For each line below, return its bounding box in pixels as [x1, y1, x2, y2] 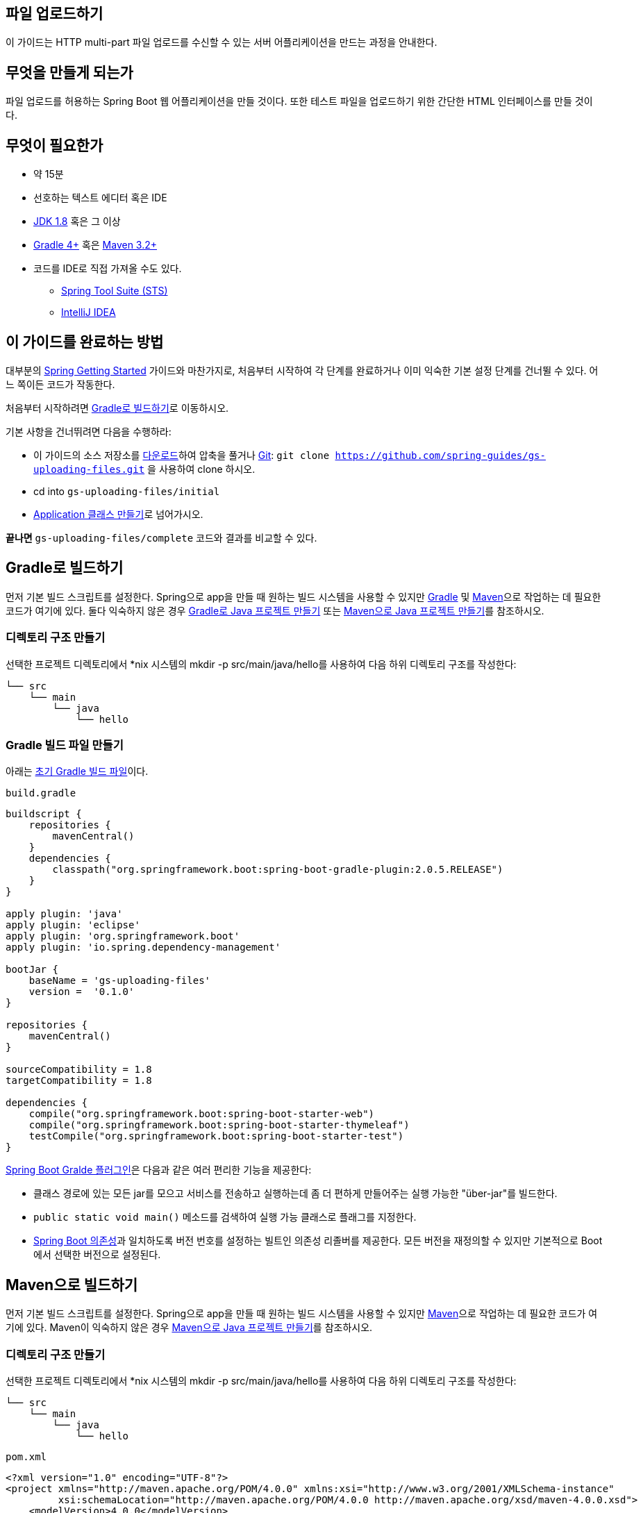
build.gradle [6, 787, 76, 799]
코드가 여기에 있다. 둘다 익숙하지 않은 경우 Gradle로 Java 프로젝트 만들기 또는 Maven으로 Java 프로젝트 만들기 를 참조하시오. [6, 604, 544, 617]
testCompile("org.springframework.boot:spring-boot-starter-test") [28, 1130, 404, 1142]
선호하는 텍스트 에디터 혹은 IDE [33, 192, 167, 204]
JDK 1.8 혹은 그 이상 [33, 215, 121, 228]
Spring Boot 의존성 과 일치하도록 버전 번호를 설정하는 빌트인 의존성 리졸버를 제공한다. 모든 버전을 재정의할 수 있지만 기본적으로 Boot [33, 1235, 603, 1247]
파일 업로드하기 [6, 5, 103, 22]
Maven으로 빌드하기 [6, 1276, 138, 1294]
